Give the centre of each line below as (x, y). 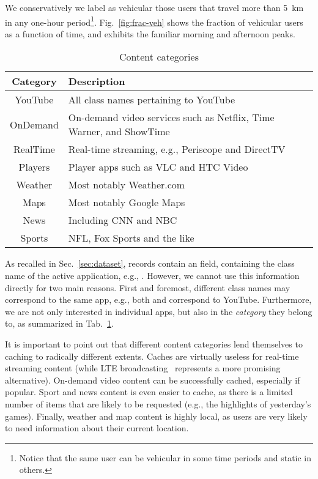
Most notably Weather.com (127, 185)
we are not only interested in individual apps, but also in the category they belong (159, 311)
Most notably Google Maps (127, 202)
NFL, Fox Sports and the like (131, 238)
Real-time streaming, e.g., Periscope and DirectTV (177, 149)
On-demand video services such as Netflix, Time (171, 117)
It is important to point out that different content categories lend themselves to (154, 344)
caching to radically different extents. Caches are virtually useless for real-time (152, 356)
